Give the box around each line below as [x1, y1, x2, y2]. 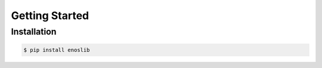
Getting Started [11, 9, 89, 22]
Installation [11, 26, 57, 37]
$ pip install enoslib [23, 47, 90, 53]
